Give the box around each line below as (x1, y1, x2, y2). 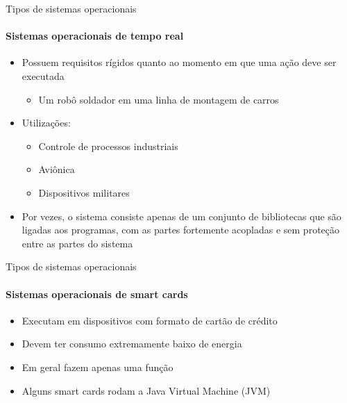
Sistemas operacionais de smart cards (6, 286, 188, 301)
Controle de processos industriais (38, 138, 178, 153)
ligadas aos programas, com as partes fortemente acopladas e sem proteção (22, 222, 340, 237)
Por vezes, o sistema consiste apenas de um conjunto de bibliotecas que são (22, 208, 341, 223)
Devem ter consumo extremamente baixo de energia (22, 336, 242, 351)
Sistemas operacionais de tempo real (6, 28, 184, 43)
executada (22, 68, 65, 83)
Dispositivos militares (38, 185, 130, 199)
